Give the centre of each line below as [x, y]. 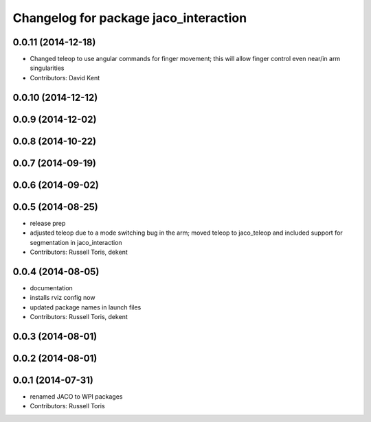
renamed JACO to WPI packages [76, 397]
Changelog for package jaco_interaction [130, 18]
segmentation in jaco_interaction [76, 242]
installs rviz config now [63, 298]
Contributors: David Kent [65, 78]
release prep [48, 223]
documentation [52, 288]
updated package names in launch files [86, 307]
